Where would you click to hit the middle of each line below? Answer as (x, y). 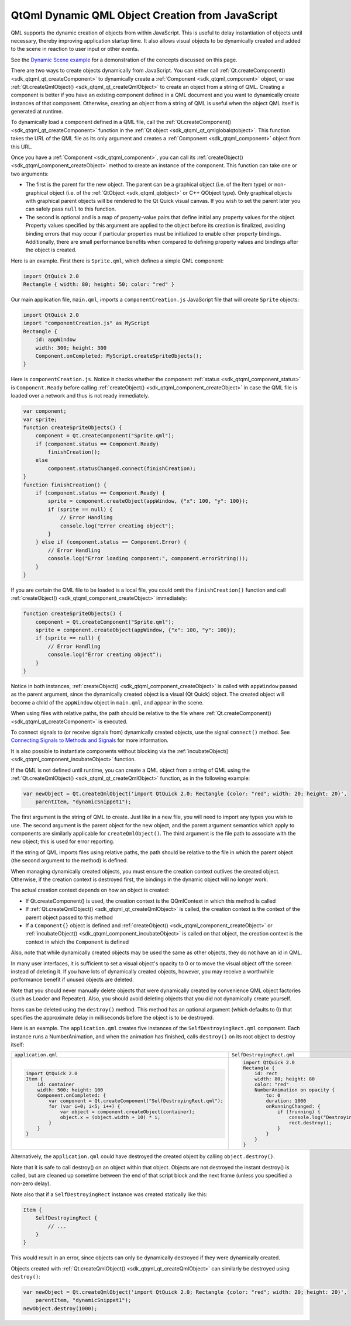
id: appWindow (56, 340)
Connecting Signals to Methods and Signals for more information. (90, 740)
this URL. (22, 147)
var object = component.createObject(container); (128, 1112)
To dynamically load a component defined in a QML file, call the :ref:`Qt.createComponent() (121, 122)
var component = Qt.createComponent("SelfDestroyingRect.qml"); (136, 1101)
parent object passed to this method (69, 917)
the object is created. (51, 250)
